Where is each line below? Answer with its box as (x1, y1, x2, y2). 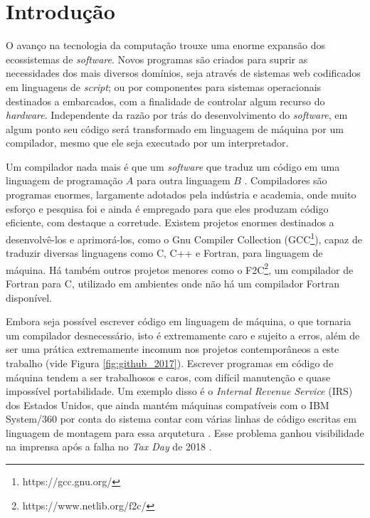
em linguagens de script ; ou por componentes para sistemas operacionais (6, 79, 322, 94)
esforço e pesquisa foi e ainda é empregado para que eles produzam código (6, 201, 329, 216)
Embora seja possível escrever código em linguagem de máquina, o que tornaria (6, 314, 351, 329)
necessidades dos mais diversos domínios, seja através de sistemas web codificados (6, 65, 361, 80)
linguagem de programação (6, 173, 123, 188)
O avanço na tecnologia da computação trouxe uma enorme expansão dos (6, 38, 325, 53)
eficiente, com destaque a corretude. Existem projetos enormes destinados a (6, 215, 334, 230)
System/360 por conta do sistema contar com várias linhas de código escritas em (6, 411, 356, 426)
